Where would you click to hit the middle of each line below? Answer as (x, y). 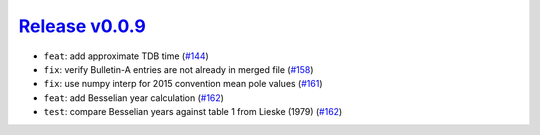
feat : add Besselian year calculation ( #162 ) (134, 97)
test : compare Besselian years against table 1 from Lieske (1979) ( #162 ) (193, 112)
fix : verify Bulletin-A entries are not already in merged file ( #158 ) (178, 69)
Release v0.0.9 (82, 26)
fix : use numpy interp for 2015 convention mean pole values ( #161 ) (183, 84)
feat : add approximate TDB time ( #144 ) (126, 56)
